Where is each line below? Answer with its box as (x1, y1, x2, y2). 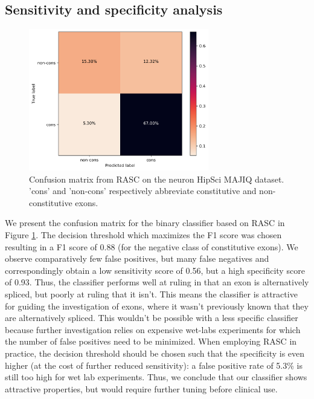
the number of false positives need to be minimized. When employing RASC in (5, 335, 297, 348)
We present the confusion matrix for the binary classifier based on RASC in (5, 216, 285, 229)
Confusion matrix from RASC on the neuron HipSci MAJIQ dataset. (29, 172, 284, 185)
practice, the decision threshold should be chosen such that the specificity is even (5, 346, 305, 359)
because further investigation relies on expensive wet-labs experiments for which (5, 323, 301, 336)
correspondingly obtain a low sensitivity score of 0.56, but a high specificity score (5, 264, 305, 276)
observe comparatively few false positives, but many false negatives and (5, 252, 269, 265)
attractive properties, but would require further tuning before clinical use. (5, 382, 278, 395)
